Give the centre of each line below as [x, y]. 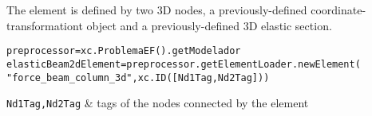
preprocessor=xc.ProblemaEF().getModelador [124, 51]
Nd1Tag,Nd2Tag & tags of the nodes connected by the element [158, 103]
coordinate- [338, 10]
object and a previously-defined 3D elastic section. [209, 25]
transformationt [45, 25]
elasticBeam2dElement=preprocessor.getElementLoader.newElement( [184, 64]
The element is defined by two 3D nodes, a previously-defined [157, 10]
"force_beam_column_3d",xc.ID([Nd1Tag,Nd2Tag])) [138, 77]
